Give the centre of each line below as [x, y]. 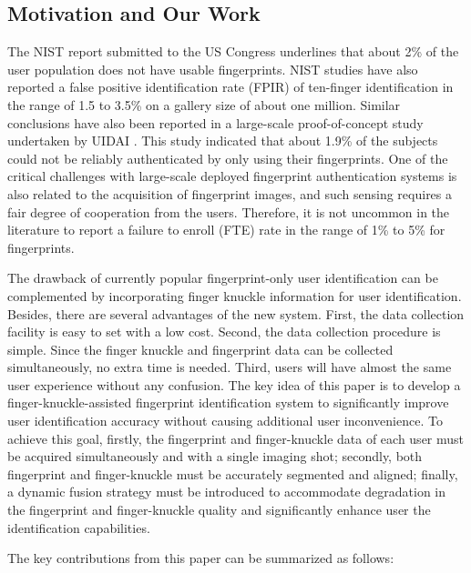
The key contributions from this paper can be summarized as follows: [201, 558]
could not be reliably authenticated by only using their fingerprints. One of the [228, 158]
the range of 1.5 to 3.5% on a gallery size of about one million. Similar [204, 104]
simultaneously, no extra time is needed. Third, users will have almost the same [230, 367]
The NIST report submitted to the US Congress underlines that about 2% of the [233, 51]
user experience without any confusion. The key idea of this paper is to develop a [234, 384]
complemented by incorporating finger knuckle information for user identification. [235, 295]
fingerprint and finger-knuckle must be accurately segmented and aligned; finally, [233, 473]
